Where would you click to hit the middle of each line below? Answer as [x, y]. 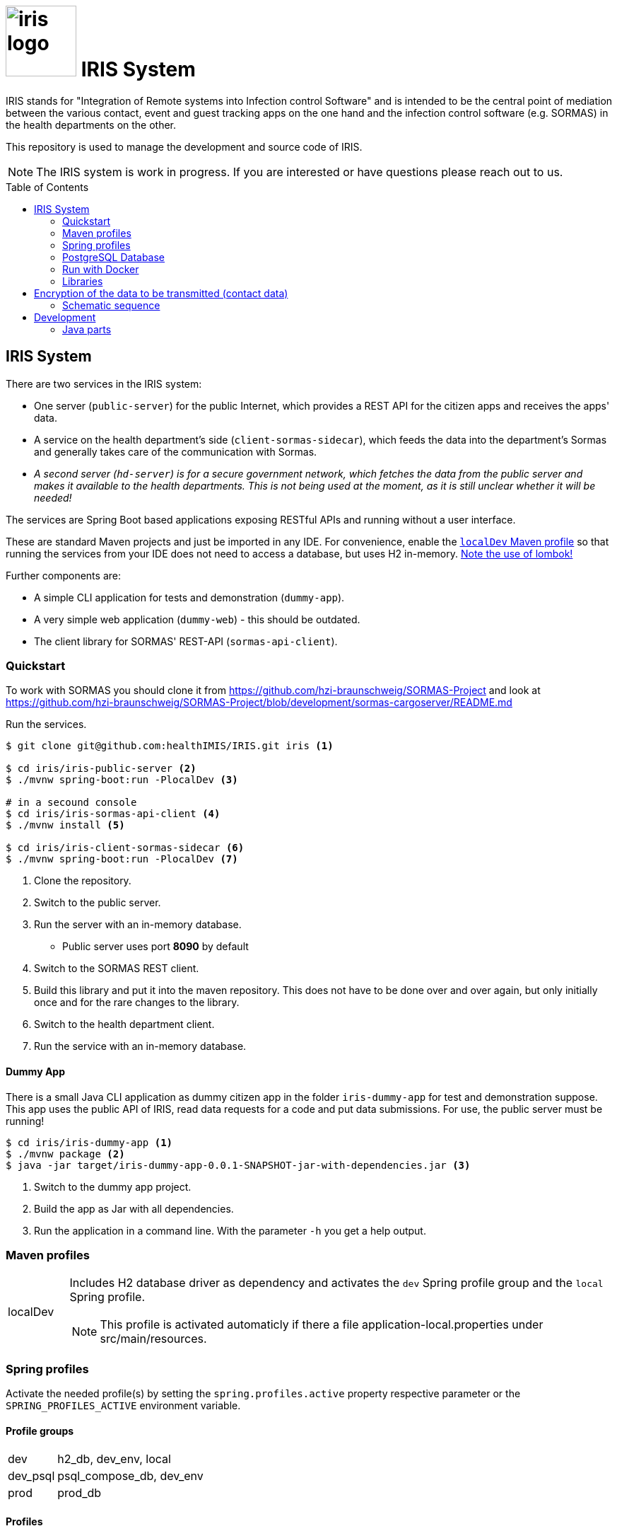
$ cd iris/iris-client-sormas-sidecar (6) [125, 848]
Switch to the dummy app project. [113, 1186]
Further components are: [63, 575]
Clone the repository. [83, 881]
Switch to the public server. [98, 903]
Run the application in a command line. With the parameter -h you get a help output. [230, 1230]
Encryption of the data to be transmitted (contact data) [161, 293]
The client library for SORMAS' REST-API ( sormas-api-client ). [186, 641]
